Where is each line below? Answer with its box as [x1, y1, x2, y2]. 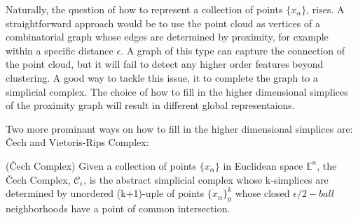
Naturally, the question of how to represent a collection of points [6, 2, 283, 16]
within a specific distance [6, 43, 113, 57]
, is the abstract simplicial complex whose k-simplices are [83, 172, 329, 186]
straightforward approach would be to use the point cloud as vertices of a [6, 15, 320, 30]
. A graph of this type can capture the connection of [121, 43, 345, 57]
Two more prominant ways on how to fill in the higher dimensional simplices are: [6, 121, 353, 135]
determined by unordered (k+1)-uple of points [6, 186, 205, 200]
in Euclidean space [223, 158, 303, 173]
